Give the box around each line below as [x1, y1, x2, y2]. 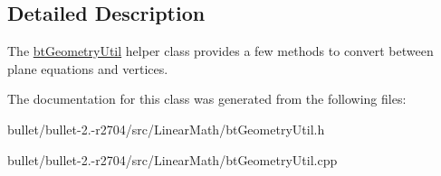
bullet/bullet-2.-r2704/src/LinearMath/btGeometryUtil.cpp [7, 150, 338, 169]
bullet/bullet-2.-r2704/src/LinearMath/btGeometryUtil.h [7, 119, 325, 138]
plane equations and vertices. [7, 59, 168, 78]
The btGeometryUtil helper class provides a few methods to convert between [7, 42, 434, 60]
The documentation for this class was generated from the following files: [7, 89, 407, 108]
